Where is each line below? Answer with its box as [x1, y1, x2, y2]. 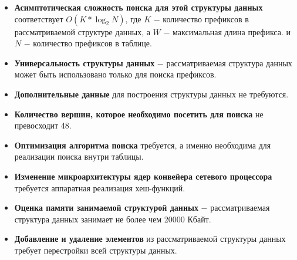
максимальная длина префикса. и [173, 25, 291, 38]
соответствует [14, 12, 63, 25]
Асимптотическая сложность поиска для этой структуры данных [14, 1, 263, 13]
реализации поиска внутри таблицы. [14, 150, 144, 163]
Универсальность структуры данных [14, 56, 155, 69]
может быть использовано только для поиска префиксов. [14, 68, 217, 80]
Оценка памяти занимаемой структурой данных [14, 201, 198, 214]
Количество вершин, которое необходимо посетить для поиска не [14, 107, 264, 120]
